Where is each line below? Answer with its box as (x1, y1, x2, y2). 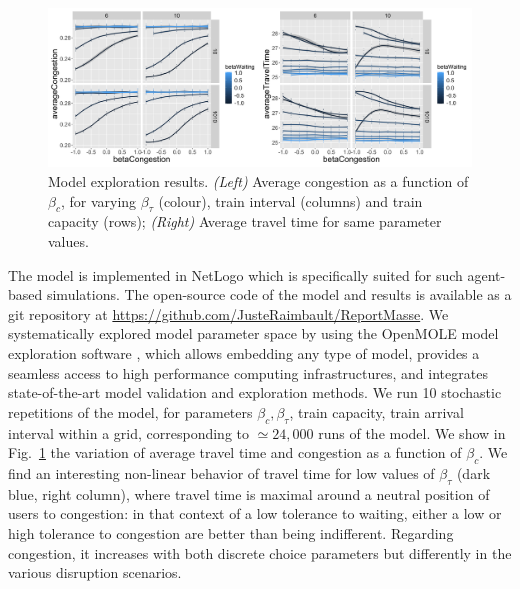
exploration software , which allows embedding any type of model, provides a (8, 342, 480, 363)
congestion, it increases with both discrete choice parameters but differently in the (8, 542, 512, 563)
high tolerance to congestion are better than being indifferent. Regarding (8, 522, 454, 543)
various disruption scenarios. (8, 562, 182, 583)
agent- (467, 264, 506, 285)
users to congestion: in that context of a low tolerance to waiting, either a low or (8, 503, 502, 524)
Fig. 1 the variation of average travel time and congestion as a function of (8, 442, 462, 463)
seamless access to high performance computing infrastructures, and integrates (8, 362, 488, 383)
